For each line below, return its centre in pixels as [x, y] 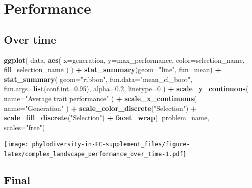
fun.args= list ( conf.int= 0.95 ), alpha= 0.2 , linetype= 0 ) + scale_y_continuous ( [126, 89]
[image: [16, 145]
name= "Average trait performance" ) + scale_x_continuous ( [100, 98]
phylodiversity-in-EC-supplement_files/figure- [111, 145]
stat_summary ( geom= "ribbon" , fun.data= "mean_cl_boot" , [98, 79]
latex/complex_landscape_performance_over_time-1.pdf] [95, 154]
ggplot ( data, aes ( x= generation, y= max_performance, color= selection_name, [124, 60]
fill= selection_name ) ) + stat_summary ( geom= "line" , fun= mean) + [113, 69]
